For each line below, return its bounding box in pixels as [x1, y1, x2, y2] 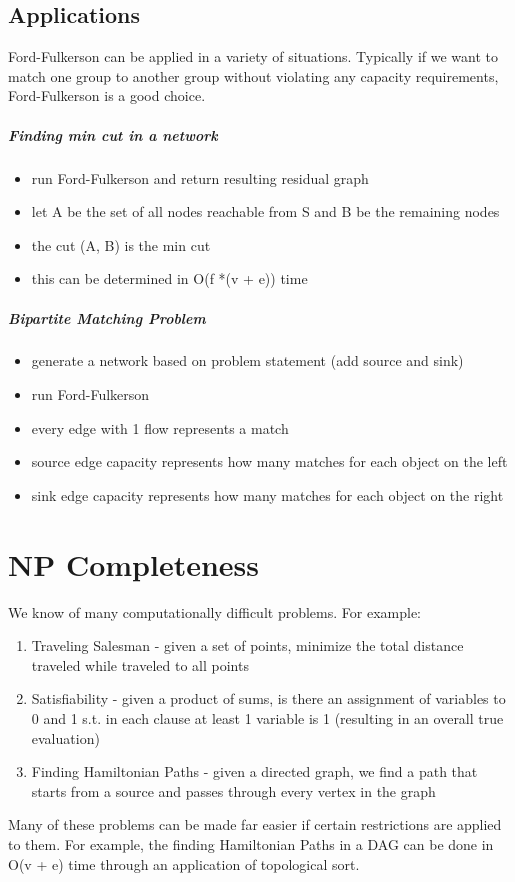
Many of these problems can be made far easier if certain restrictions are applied [8, 814, 502, 835]
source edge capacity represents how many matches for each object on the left [31, 451, 508, 472]
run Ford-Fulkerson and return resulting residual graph [31, 167, 369, 188]
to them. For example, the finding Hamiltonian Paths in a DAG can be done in [8, 833, 494, 854]
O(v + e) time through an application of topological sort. [8, 853, 360, 874]
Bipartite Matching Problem [8, 307, 206, 328]
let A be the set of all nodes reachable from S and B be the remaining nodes [31, 201, 500, 222]
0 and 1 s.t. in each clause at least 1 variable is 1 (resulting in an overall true [31, 707, 504, 728]
